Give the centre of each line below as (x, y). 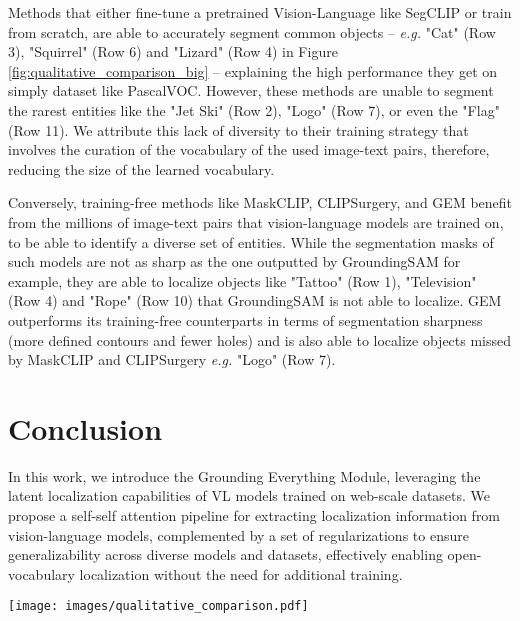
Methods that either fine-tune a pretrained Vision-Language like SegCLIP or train (260, 12)
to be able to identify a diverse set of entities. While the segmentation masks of (251, 241)
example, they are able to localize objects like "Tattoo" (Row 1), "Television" (242, 280)
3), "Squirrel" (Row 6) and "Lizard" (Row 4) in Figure (173, 51)
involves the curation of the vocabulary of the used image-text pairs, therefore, (249, 149)
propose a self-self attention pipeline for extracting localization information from (254, 515)
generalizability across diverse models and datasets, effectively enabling (225, 554)
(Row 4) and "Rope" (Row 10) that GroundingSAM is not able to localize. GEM (255, 300)
